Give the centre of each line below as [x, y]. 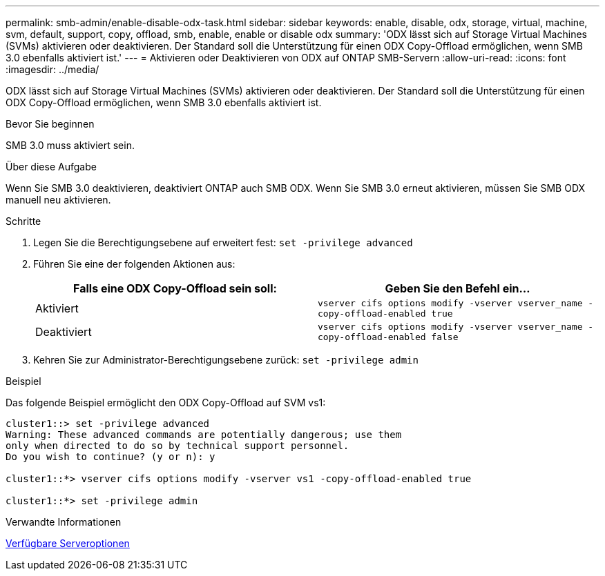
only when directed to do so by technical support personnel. [177, 446]
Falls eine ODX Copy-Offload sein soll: [175, 288]
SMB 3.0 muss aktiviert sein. [70, 145]
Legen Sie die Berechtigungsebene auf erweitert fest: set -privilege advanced [223, 242]
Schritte [23, 221]
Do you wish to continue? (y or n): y [111, 457]
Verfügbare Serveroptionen [68, 543]
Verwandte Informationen [64, 522]
